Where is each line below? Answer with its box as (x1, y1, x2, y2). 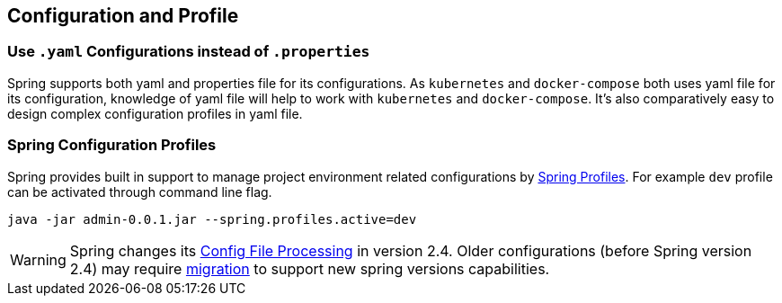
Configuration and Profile (7, 4, 239, 27)
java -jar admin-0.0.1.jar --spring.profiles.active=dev (7, 211, 417, 227)
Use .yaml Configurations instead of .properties (7, 42, 370, 61)
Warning (10, 250, 67, 269)
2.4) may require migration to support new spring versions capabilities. (69, 259, 550, 278)
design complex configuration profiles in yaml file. (7, 105, 303, 121)
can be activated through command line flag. (7, 183, 272, 200)
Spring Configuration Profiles (7, 136, 217, 155)
